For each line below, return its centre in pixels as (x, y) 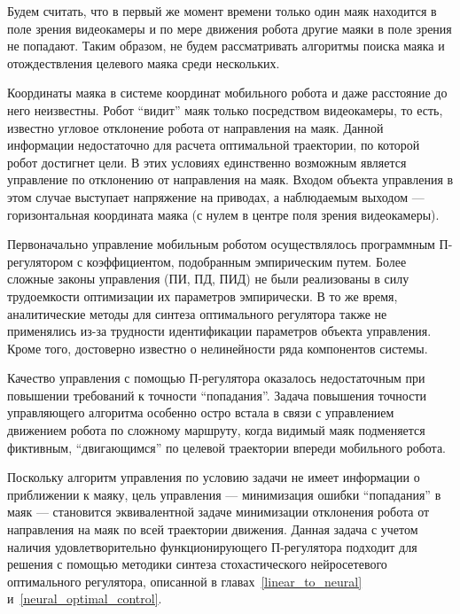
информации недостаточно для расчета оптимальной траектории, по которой (214, 145)
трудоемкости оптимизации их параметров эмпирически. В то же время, (203, 295)
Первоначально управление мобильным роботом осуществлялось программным (221, 244)
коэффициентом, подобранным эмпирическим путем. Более (246, 261)
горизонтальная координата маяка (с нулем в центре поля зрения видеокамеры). (223, 214)
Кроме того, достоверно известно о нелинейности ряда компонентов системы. (218, 348)
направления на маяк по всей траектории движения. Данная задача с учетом (213, 529)
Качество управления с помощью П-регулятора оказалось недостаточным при (216, 378)
